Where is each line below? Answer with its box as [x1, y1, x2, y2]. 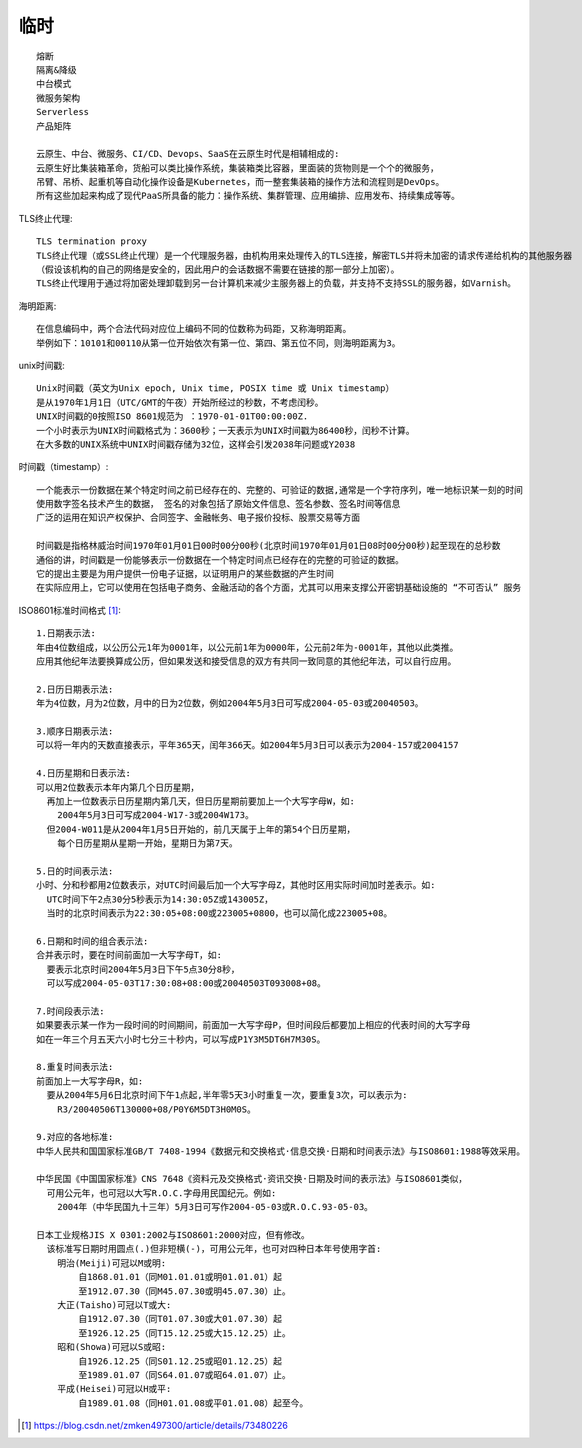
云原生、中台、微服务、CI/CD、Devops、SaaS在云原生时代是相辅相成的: [36, 148, 340, 160]
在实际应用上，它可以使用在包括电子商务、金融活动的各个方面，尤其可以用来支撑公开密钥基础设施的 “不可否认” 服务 [36, 582, 522, 594]
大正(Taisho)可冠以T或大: [56, 1299, 172, 1310]
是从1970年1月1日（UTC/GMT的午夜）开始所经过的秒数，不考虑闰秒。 [36, 396, 324, 408]
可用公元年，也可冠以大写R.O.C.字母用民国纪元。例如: [46, 1187, 277, 1199]
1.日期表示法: [36, 628, 97, 639]
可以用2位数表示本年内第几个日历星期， [36, 781, 200, 793]
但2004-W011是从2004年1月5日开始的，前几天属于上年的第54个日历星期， [46, 823, 356, 835]
